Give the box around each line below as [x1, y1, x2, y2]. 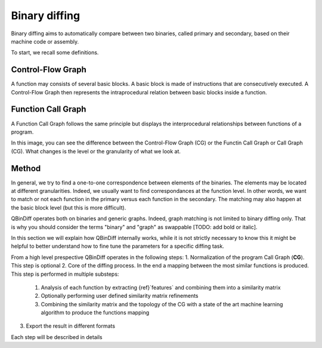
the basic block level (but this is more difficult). [11, 204, 126, 211]
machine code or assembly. [11, 38, 79, 45]
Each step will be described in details [11, 333, 103, 340]
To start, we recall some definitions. [11, 49, 99, 56]
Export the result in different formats [26, 322, 116, 329]
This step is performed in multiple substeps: [11, 270, 119, 278]
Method [11, 163, 41, 173]
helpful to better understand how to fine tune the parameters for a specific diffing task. [11, 242, 225, 250]
